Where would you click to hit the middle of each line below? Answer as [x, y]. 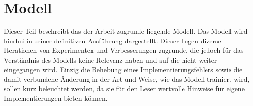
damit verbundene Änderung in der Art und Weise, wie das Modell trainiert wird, [127, 79]
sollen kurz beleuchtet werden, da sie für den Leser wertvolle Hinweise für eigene [124, 88]
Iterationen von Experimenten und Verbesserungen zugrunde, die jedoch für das [124, 50]
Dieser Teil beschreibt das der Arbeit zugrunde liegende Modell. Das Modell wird [126, 31]
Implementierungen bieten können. [56, 98]
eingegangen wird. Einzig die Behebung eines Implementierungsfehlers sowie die [123, 69]
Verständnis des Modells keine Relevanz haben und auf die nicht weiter [111, 59]
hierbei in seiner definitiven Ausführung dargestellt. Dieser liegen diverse [113, 40]
